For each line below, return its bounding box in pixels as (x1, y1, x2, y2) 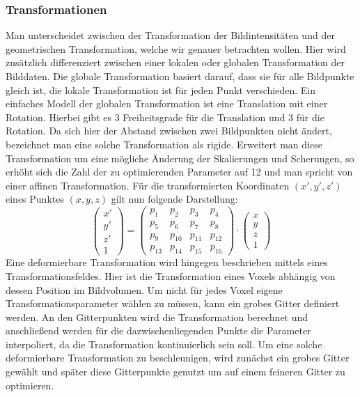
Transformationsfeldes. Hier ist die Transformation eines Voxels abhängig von (6, 268, 336, 283)
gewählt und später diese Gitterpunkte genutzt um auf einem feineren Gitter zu (6, 364, 345, 379)
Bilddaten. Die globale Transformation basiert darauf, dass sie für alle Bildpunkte (6, 69, 354, 83)
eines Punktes (6, 192, 64, 206)
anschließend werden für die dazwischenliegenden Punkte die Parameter (6, 323, 311, 338)
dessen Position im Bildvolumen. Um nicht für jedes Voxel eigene (6, 282, 283, 297)
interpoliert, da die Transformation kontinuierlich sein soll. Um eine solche (6, 336, 322, 351)
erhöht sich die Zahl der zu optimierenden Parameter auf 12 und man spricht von (6, 164, 353, 179)
